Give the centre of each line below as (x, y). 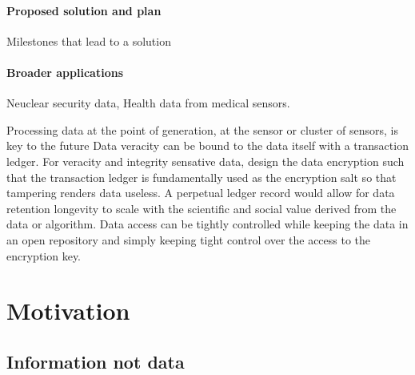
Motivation (68, 310)
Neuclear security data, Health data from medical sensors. (148, 103)
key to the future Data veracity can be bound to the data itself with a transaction (207, 145)
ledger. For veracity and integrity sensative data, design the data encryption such (206, 161)
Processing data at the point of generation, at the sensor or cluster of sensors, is (202, 129)
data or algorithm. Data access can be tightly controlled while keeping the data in (207, 224)
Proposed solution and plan (84, 10)
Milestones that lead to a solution (89, 40)
